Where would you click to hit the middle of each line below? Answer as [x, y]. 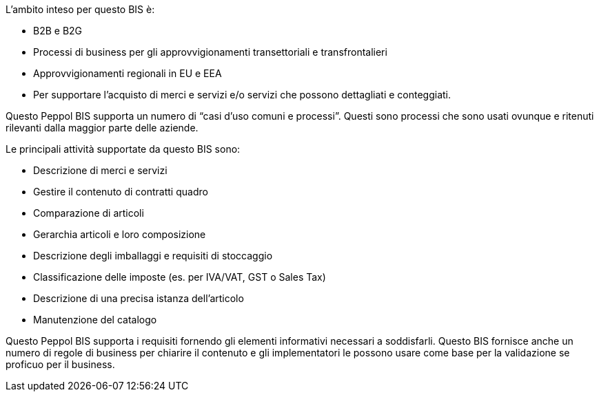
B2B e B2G [58, 31]
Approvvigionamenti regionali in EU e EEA [128, 73]
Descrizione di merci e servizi [100, 170]
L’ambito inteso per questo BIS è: [80, 9]
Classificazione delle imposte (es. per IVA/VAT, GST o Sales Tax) [180, 277]
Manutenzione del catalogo [95, 320]
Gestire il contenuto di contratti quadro [121, 192]
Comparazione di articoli [89, 213]
